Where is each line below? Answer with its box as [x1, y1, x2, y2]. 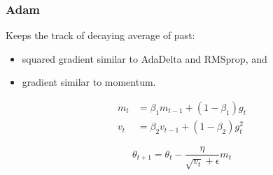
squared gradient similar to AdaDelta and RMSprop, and [22, 51, 267, 66]
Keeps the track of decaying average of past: [6, 28, 195, 43]
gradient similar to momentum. [22, 75, 156, 89]
